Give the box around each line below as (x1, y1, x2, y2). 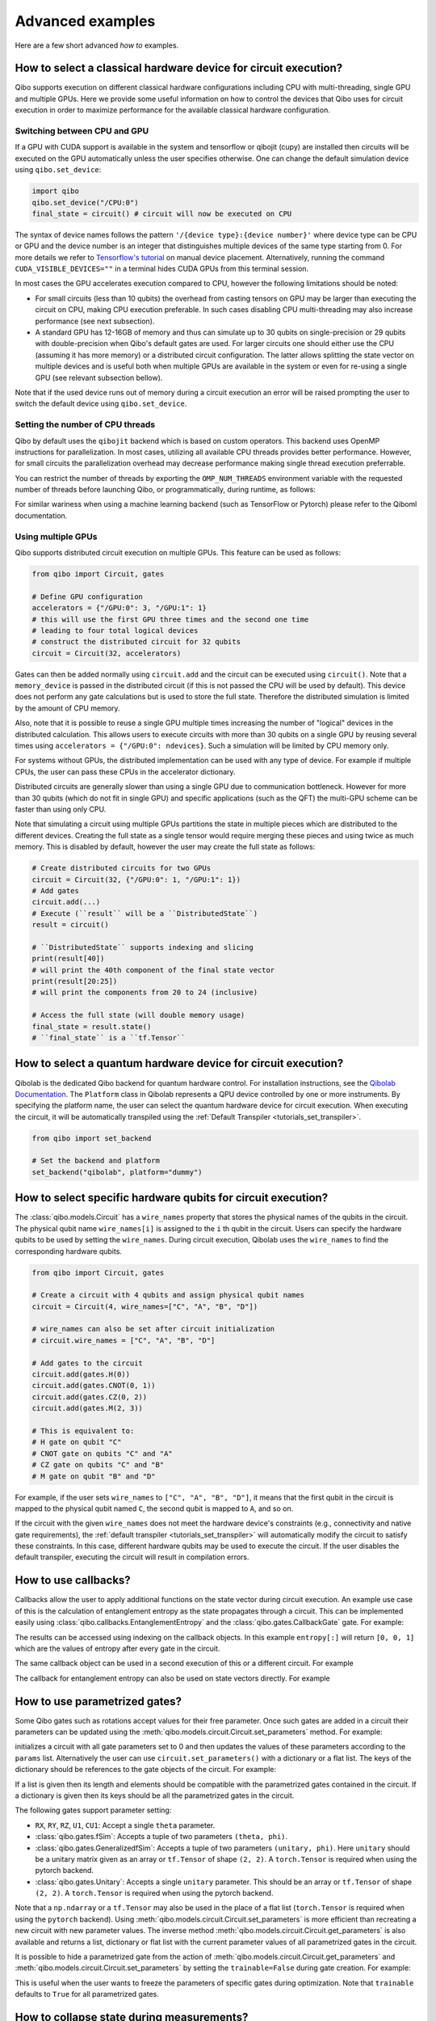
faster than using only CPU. (15, 804, 107, 814)
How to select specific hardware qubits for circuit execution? (15, 1191, 329, 1205)
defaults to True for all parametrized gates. (15, 1989, 159, 1999)
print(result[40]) (31, 954, 105, 964)
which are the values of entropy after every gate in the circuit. (15, 1643, 220, 1653)
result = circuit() (31, 920, 109, 930)
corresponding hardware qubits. (15, 1246, 123, 1256)
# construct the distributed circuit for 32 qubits (31, 637, 241, 647)
